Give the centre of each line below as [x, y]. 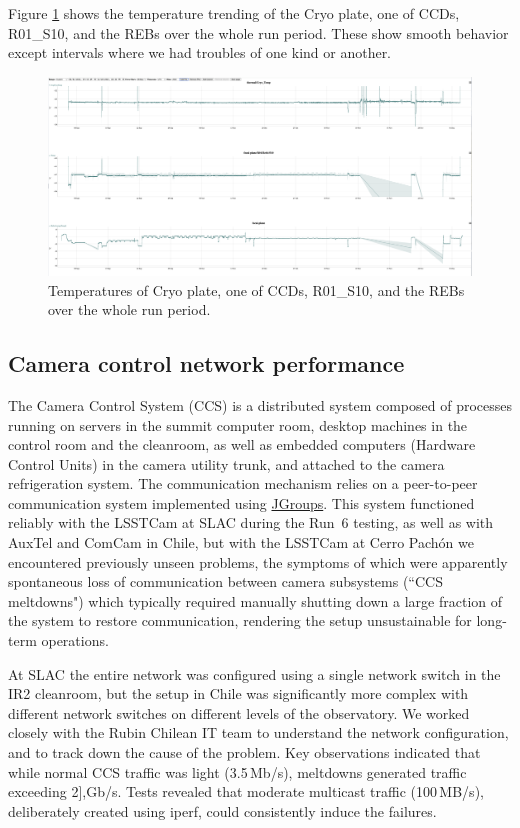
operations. [75, 640]
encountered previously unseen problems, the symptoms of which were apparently [258, 561]
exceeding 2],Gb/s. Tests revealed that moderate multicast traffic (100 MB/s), [246, 791]
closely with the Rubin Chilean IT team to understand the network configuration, [258, 732]
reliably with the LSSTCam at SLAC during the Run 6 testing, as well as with [251, 522]
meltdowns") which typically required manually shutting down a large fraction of [255, 600]
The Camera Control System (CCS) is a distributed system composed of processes [260, 404]
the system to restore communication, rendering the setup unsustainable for [240, 620]
